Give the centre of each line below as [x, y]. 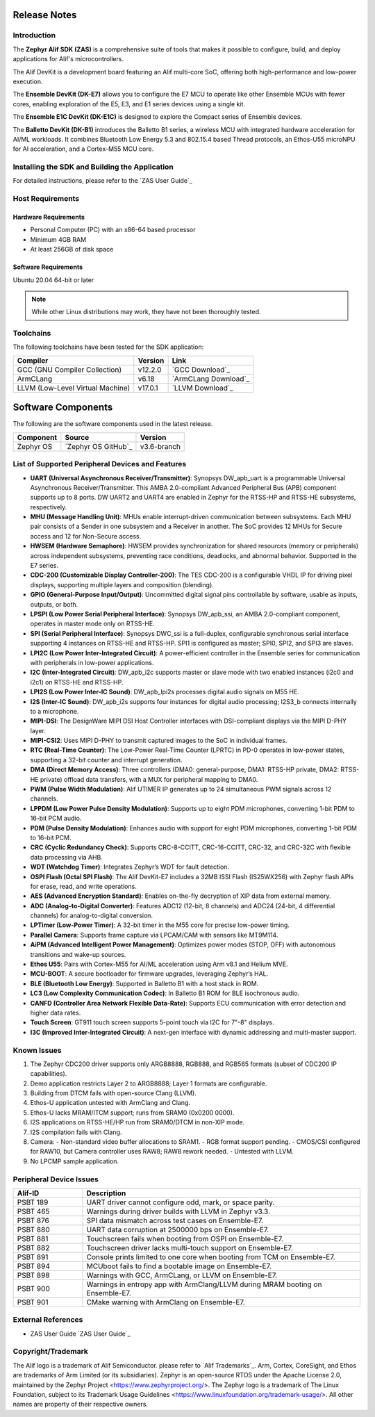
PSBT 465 [33, 1211]
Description [106, 1193]
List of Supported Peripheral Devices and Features [100, 464]
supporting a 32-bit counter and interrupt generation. [107, 760]
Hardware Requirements [49, 217]
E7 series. [44, 566]
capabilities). [49, 1074]
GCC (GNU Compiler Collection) [69, 370]
